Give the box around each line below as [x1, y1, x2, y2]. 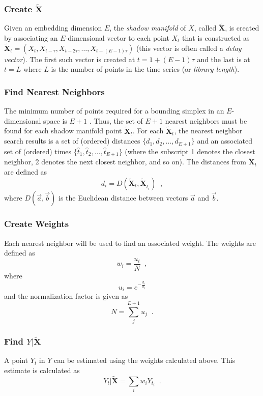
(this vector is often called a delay [136, 42, 242, 53]
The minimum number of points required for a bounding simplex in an [4, 105, 224, 116]
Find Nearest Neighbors [4, 85, 105, 98]
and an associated [197, 135, 253, 146]
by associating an [4, 33, 58, 43]
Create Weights [4, 217, 69, 230]
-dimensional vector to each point [65, 33, 169, 43]
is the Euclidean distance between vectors [59, 192, 188, 203]
